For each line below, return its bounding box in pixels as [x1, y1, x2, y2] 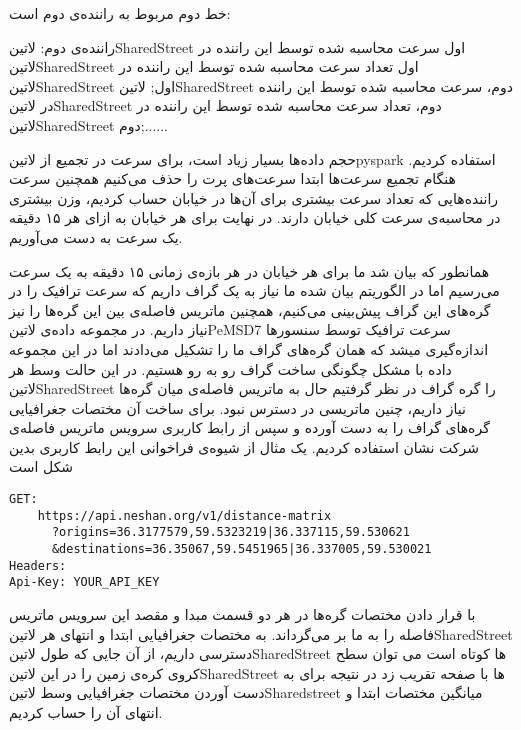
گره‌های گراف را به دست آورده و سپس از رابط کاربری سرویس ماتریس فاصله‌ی [9, 417, 490, 438]
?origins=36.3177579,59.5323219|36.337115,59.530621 [51, 525, 410, 540]
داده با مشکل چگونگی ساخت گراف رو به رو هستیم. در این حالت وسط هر [9, 358, 452, 379]
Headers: [9, 558, 67, 573]
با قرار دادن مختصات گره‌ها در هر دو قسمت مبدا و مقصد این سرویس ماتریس [9, 604, 476, 624]
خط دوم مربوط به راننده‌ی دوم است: [9, 3, 231, 23]
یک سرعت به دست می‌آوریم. [9, 226, 183, 247]
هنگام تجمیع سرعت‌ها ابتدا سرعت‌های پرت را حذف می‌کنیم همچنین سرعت [9, 168, 456, 189]
